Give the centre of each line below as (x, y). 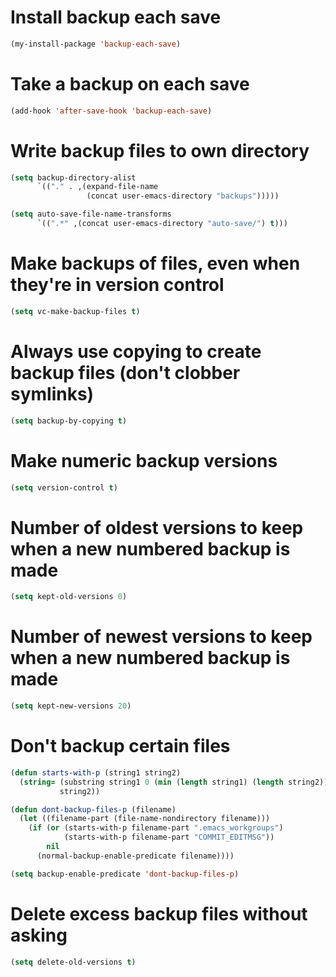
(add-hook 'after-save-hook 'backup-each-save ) (111, 111)
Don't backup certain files (120, 746)
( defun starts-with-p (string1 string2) (96, 772)
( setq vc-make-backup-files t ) (75, 311)
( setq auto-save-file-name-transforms (91, 214)
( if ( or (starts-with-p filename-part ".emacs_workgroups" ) (156, 828)
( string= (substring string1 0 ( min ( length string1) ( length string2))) (176, 782)
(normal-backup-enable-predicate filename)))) (135, 856)
